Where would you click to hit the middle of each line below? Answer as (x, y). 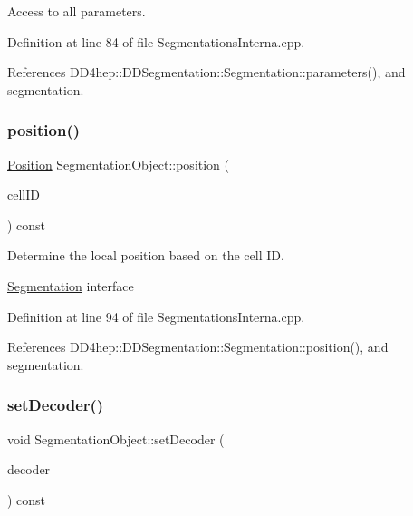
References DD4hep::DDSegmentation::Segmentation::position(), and (198, 347)
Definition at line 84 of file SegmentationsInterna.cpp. (156, 41)
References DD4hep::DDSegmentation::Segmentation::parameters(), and (206, 72)
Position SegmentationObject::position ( (118, 164)
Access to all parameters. (77, 11)
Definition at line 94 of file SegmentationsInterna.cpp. (156, 316)
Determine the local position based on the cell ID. (146, 255)
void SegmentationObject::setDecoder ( (116, 438)
